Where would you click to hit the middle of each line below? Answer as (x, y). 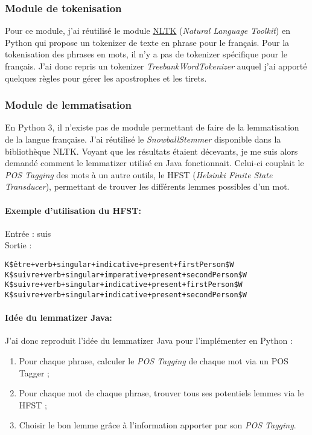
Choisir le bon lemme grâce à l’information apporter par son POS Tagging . (158, 425)
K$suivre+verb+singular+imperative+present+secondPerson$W (126, 275)
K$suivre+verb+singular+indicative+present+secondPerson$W (126, 295)
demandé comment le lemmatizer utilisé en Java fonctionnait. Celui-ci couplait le (154, 163)
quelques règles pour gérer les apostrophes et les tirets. (106, 78)
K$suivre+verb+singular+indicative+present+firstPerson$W (124, 285)
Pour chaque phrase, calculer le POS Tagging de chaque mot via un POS (154, 360)
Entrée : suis (28, 233)
